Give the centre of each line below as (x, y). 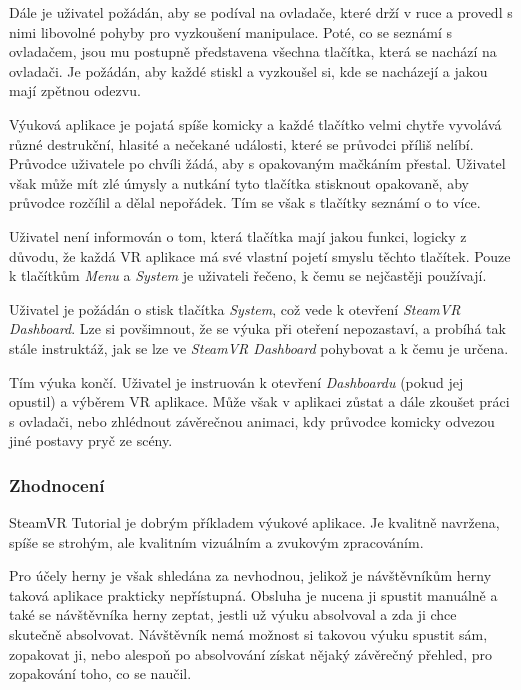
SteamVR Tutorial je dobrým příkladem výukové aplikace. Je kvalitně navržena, (254, 522)
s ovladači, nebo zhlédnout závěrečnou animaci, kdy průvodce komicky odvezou (252, 420)
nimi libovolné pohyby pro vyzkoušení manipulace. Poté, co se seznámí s (231, 31)
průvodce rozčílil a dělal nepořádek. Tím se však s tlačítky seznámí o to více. (245, 202)
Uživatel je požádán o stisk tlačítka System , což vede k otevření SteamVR (235, 308)
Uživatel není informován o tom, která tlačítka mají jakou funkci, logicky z (238, 235)
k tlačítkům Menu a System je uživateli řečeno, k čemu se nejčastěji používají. (248, 275)
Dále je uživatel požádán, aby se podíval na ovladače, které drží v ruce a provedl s (261, 12)
